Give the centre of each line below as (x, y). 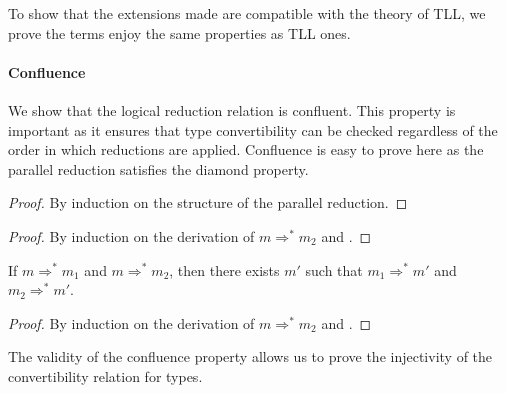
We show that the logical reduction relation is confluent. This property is (232, 109)
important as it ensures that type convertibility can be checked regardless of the (253, 129)
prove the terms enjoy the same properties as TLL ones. (179, 32)
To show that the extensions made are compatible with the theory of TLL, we (247, 13)
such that (334, 269)
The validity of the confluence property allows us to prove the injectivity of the (250, 356)
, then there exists (224, 269)
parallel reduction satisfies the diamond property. (158, 168)
